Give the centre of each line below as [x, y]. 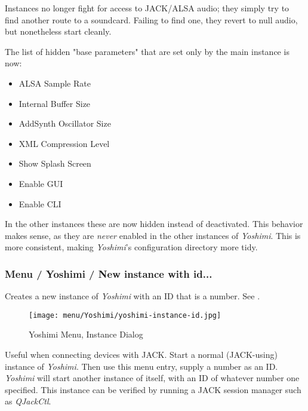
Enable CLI [40, 203]
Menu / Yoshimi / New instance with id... [109, 273]
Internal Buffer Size [55, 103]
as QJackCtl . [28, 401]
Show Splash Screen [55, 163]
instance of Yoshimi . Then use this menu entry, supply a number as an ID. [141, 366]
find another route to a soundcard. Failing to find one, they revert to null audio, [151, 19]
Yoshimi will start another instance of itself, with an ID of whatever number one [152, 378]
